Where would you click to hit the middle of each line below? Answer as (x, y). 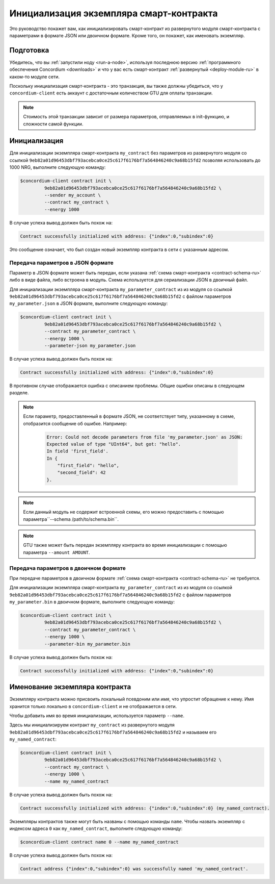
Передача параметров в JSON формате (62, 263)
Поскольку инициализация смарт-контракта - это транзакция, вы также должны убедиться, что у (116, 86)
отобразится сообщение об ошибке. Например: (75, 423)
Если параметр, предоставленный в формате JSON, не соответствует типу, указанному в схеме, (129, 416)
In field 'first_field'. (78, 451)
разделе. (19, 393)
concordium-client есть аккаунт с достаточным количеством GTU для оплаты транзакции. (111, 93)
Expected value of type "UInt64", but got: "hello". (114, 444)
